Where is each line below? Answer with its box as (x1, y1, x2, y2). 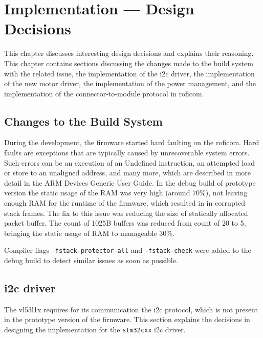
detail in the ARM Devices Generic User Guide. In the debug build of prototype (4, 177, 256, 188)
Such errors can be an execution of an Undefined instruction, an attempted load (4, 157, 255, 168)
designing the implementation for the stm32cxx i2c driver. (4, 324, 186, 335)
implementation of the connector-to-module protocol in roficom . (4, 88, 204, 98)
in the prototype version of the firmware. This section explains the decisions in (4, 314, 250, 325)
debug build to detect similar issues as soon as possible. (4, 255, 178, 266)
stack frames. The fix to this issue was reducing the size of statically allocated (4, 207, 248, 218)
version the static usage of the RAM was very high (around (4, 187, 190, 198)
